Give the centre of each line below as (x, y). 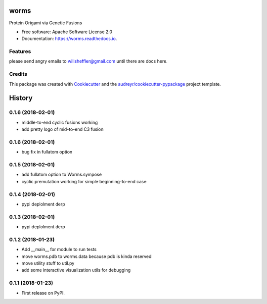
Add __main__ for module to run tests (59, 250)
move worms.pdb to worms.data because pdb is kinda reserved (87, 256)
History (21, 98)
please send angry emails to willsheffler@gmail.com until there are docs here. (88, 61)
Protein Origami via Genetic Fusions (46, 23)
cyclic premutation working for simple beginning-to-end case (84, 181)
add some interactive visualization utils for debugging (76, 270)
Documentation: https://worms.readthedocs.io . (69, 39)
